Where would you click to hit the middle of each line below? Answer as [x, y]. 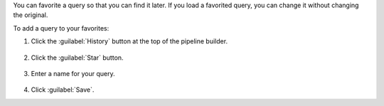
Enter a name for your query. [73, 73]
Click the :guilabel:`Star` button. [77, 58]
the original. [31, 15]
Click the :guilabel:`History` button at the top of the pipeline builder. [129, 41]
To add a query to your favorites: [61, 28]
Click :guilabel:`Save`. [63, 90]
